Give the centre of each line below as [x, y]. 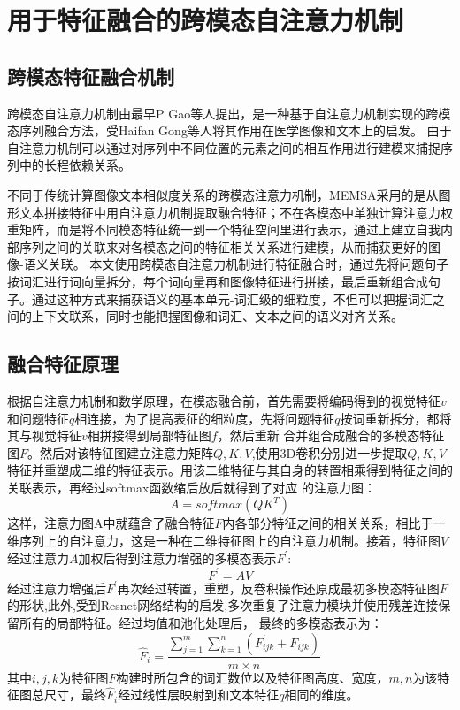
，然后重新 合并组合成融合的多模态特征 [331, 435]
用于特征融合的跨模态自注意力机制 [206, 20]
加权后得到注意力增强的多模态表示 [177, 557]
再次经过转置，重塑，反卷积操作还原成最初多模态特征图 [278, 588]
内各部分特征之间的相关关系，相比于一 [334, 523]
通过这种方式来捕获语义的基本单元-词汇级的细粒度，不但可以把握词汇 [232, 298]
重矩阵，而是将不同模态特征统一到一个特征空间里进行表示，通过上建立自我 [224, 229]
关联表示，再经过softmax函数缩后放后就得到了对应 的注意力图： [192, 487]
